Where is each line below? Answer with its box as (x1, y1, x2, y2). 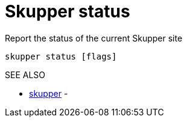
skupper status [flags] (5, 51, 117, 61)
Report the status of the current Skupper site (5, 32, 183, 43)
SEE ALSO (5, 69, 46, 80)
